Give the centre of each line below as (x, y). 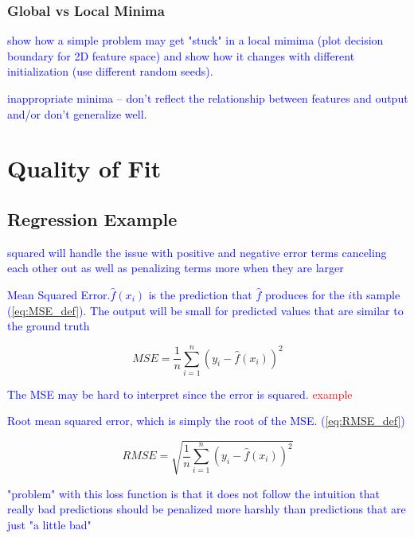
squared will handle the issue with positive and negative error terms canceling (197, 252)
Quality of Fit (84, 168)
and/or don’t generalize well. (77, 113)
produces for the (305, 294)
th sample (376, 294)
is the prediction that (200, 294)
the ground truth (49, 326)
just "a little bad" (49, 524)
